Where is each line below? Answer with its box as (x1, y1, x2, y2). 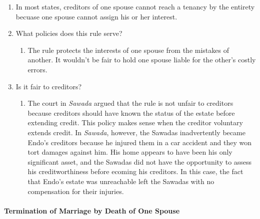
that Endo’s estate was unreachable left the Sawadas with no (27, 176, 214, 186)
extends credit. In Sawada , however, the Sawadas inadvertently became (27, 127, 245, 137)
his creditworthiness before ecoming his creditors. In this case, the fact (27, 166, 243, 177)
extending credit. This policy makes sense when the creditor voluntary (27, 117, 243, 128)
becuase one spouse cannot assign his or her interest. (15, 11, 177, 21)
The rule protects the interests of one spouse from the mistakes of (27, 44, 229, 55)
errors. (27, 64, 47, 74)
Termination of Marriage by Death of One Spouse (4, 205, 180, 216)
